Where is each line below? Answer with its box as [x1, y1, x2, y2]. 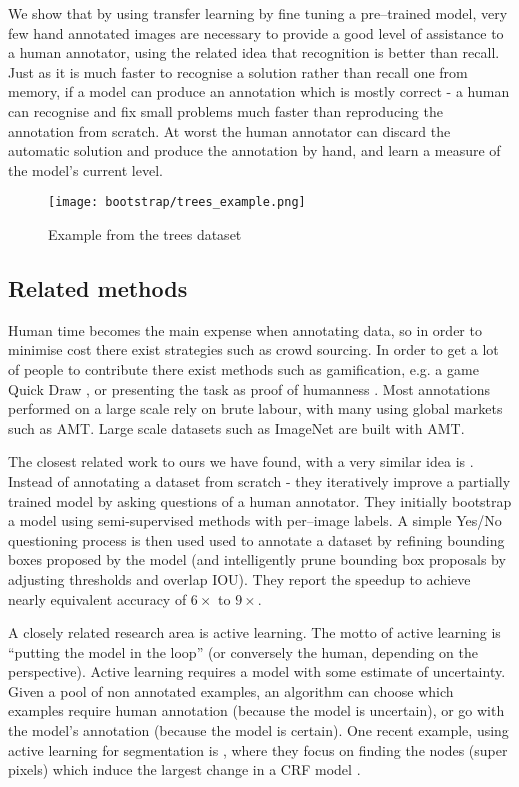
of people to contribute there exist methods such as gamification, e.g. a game [8, 358, 479, 379]
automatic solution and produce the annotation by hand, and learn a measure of [8, 140, 501, 161]
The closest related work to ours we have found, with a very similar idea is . [8, 451, 474, 472]
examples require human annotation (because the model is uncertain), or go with [8, 700, 505, 721]
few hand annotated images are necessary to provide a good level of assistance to [8, 22, 504, 43]
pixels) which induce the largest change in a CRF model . [8, 759, 361, 780]
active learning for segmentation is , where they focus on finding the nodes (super [8, 739, 508, 760]
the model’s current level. [8, 159, 163, 180]
